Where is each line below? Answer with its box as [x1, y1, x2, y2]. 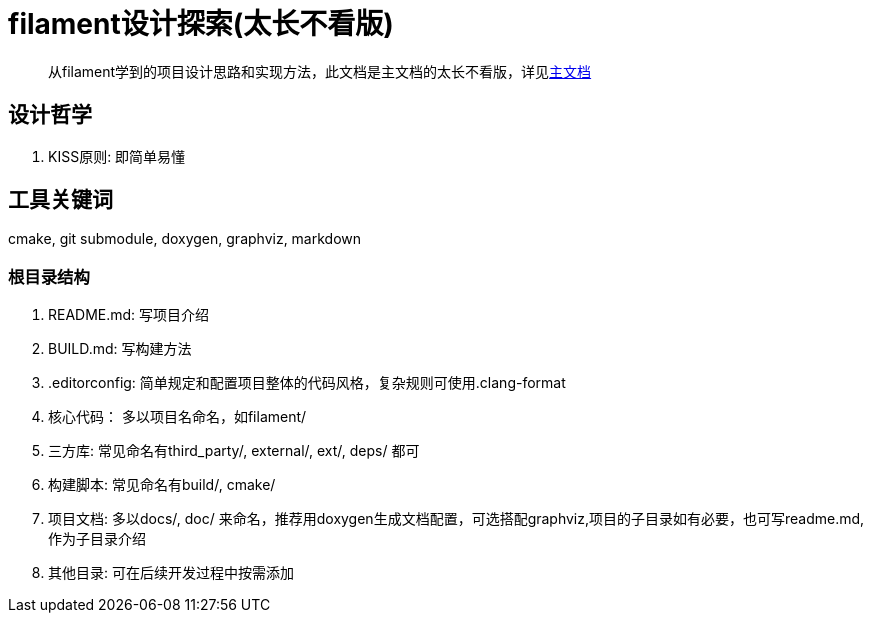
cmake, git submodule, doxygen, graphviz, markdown [8, 230, 362, 248]
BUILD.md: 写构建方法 [48, 340, 192, 358]
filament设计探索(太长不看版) [8, 7, 394, 41]
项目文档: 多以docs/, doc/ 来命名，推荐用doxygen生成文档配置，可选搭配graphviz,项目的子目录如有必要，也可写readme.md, [48, 510, 865, 528]
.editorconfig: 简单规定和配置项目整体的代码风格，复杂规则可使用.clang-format [48, 374, 566, 392]
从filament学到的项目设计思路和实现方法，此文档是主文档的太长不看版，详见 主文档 [48, 62, 592, 80]
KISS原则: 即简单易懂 [48, 147, 186, 165]
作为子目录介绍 [48, 530, 146, 548]
